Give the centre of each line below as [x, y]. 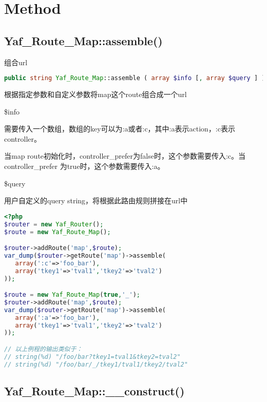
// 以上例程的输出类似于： [43, 349]
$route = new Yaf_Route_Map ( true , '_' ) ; [72, 295]
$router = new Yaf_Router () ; [54, 224]
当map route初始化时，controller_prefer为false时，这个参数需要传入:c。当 [125, 156]
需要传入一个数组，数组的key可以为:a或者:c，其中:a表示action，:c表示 [120, 129]
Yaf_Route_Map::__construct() [94, 391]
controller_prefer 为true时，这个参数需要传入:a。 [84, 166]
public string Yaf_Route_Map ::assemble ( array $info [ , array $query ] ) [135, 78]
